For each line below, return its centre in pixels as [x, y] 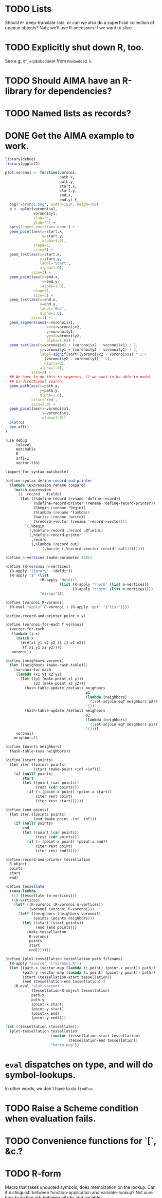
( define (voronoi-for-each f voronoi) [44, 625]
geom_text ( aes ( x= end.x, [33, 300]
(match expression [32, 490]
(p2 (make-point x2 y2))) [60, 683]
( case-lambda [23, 891]
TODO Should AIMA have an [63, 81]
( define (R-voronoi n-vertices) [38, 566]
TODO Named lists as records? [68, 114]
